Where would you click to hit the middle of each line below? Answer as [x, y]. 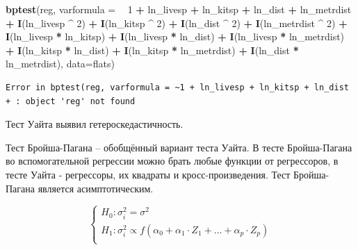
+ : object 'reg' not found [71, 101]
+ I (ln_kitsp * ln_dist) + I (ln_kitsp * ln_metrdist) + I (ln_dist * [152, 50]
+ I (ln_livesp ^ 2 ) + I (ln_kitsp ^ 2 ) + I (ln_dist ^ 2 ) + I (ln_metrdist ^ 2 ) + [177, 23]
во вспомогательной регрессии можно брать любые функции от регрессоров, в [172, 161]
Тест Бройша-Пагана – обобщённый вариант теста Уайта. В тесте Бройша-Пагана [179, 147]
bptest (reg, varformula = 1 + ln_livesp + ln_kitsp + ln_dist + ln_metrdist [179, 9]
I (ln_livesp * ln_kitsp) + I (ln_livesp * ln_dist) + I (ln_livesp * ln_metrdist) [175, 36]
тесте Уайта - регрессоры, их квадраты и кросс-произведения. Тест [148, 174]
